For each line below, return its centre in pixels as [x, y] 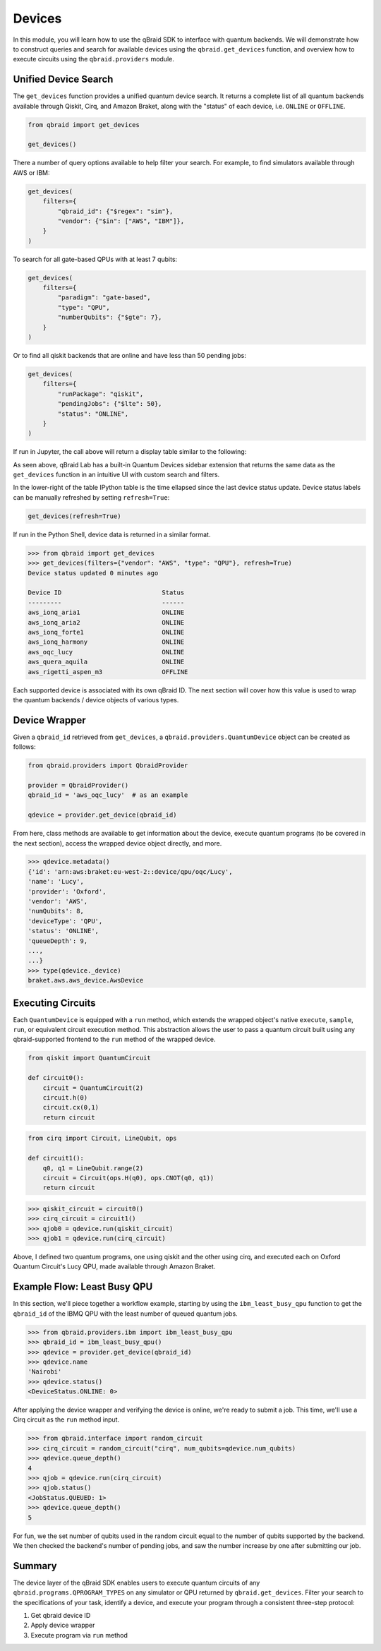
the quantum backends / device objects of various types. [96, 700]
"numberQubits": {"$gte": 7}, [110, 317]
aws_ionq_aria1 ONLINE [106, 613]
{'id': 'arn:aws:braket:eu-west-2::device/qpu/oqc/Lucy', [130, 871]
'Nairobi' [45, 1372]
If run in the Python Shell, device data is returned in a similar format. [112, 534]
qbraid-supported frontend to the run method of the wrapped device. [114, 1039]
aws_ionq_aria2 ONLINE [106, 622]
